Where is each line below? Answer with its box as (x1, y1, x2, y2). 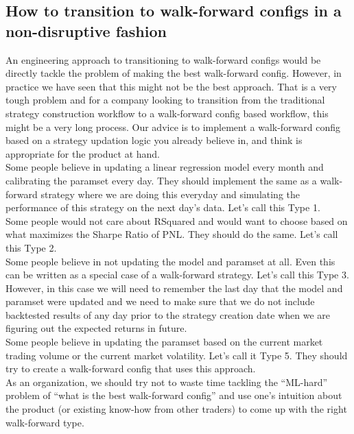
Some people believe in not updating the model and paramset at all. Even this (5, 254, 335, 268)
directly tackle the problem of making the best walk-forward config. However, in (5, 66, 342, 80)
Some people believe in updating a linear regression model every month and (5, 160, 324, 174)
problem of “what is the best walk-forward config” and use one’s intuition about (5, 388, 342, 402)
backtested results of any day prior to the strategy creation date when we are (5, 307, 331, 322)
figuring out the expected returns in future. (5, 321, 187, 335)
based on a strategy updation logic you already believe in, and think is (5, 133, 303, 147)
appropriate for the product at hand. (5, 146, 160, 160)
